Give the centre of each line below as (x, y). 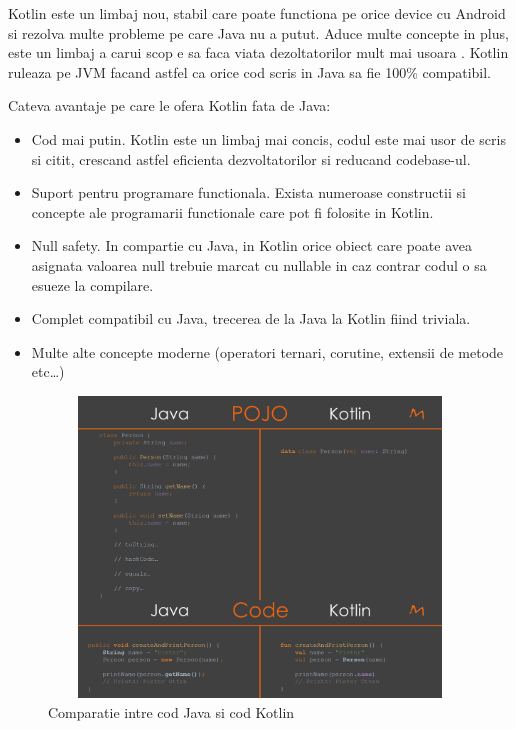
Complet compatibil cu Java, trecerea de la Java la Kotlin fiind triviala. (251, 318)
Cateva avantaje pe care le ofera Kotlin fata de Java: (169, 105)
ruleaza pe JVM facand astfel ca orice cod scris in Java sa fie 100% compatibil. (249, 71)
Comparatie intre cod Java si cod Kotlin (171, 711)
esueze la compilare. (92, 284)
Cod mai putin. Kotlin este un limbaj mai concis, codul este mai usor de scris (268, 138)
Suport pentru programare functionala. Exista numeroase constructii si (248, 192)
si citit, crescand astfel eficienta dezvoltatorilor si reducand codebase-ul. (251, 158)
